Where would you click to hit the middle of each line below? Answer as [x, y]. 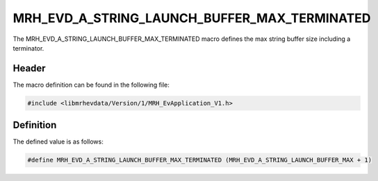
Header [29, 68]
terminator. [28, 48]
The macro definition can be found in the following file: [91, 85]
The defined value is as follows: [58, 141]
